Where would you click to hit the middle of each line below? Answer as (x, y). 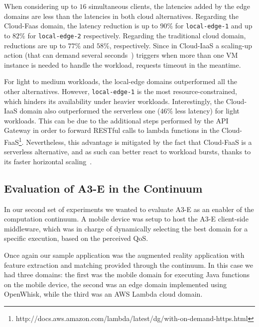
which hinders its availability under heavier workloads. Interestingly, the (114, 101)
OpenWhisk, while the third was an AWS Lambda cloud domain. (103, 294)
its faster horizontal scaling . (48, 161)
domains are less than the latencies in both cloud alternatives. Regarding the (121, 16)
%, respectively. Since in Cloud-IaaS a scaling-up (178, 45)
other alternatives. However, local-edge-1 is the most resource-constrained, (121, 91)
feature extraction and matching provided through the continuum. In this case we (129, 265)
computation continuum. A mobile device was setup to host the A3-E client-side (126, 219)
